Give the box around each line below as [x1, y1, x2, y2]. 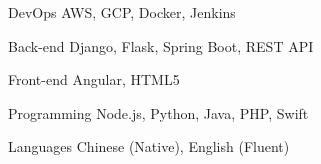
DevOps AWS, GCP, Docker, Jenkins [8, 2, 236, 22]
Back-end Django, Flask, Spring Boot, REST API [8, 35, 314, 56]
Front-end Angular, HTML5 [8, 69, 180, 90]
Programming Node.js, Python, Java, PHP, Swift [8, 102, 309, 123]
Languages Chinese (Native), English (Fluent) [8, 136, 290, 157]
